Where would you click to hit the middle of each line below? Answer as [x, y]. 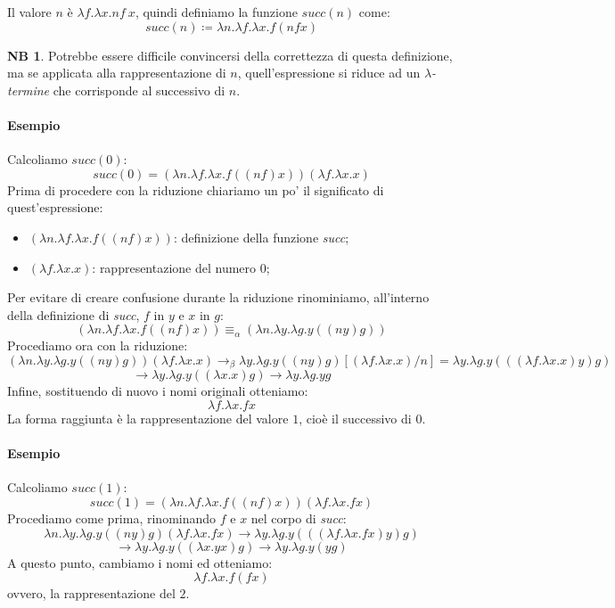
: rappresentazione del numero [174, 267]
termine [29, 90]
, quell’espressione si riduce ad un [329, 73]
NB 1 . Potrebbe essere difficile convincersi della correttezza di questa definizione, [230, 55]
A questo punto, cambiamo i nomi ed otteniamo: [140, 562]
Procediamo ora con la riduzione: [98, 345]
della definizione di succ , [74, 314]
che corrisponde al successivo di [139, 90]
